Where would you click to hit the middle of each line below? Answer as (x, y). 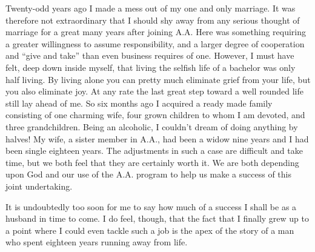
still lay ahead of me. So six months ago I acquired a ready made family (139, 103)
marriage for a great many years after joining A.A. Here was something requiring (156, 32)
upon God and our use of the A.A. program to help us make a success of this (148, 174)
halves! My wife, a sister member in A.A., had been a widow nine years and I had (157, 138)
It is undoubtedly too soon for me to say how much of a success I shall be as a (151, 206)
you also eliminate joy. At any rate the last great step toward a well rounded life (154, 91)
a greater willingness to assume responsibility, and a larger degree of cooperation (155, 43)
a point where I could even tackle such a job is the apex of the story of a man (150, 230)
